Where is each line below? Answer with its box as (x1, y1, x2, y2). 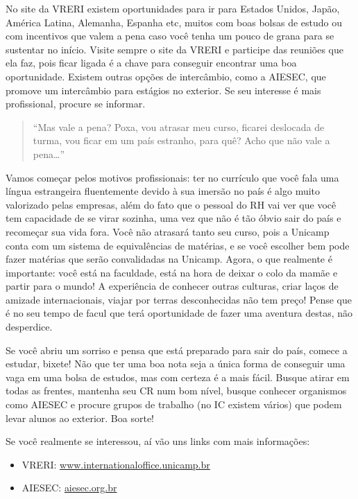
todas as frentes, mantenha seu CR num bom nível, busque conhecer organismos (6, 383, 347, 398)
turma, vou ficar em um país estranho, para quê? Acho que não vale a (33, 133, 330, 148)
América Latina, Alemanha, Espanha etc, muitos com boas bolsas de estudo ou (6, 15, 343, 29)
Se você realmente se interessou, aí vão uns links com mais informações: (6, 434, 310, 448)
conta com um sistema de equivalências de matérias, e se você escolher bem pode (6, 238, 350, 252)
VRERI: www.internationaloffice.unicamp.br (22, 457, 210, 471)
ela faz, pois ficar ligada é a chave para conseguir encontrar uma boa (6, 55, 297, 70)
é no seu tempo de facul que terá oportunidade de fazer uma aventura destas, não (6, 306, 353, 320)
